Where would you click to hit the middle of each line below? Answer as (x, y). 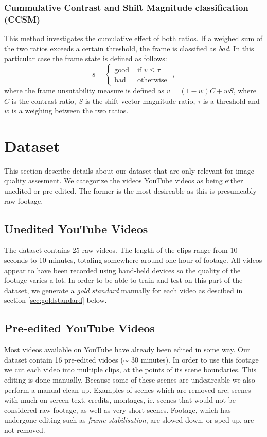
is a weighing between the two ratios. (70, 111)
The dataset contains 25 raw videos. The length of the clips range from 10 (121, 250)
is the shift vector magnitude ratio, (140, 100)
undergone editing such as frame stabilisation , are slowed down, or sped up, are (129, 420)
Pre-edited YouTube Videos (79, 328)
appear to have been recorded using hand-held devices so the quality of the (122, 270)
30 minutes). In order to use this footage (195, 359)
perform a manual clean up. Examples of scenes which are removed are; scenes (128, 389)
